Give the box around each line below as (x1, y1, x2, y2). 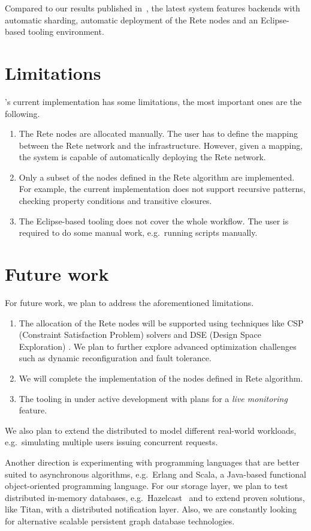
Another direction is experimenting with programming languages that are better (5, 455, 300, 468)
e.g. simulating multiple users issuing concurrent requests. (5, 436, 218, 448)
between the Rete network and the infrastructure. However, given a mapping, (19, 139, 303, 151)
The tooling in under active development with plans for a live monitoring (19, 392, 288, 404)
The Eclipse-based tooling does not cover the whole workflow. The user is (19, 214, 289, 227)
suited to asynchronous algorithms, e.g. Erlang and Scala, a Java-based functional (5, 467, 306, 480)
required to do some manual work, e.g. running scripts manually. (19, 226, 258, 239)
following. (5, 107, 40, 119)
